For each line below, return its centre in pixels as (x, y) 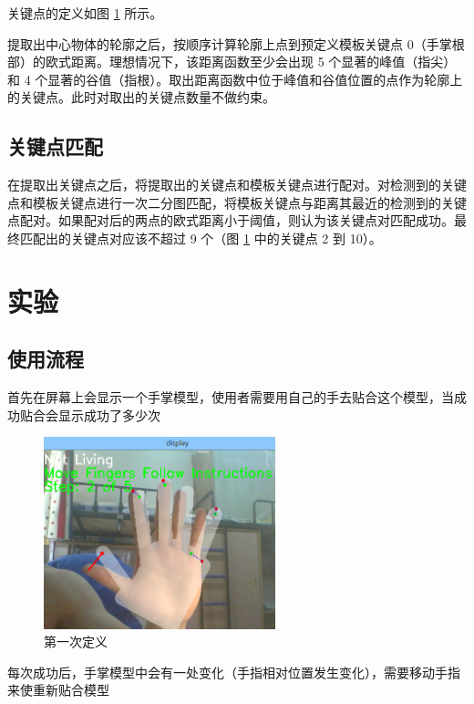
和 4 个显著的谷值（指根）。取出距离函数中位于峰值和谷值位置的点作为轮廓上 (235, 79)
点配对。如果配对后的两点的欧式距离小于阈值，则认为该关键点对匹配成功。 (231, 220)
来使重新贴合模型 (58, 690)
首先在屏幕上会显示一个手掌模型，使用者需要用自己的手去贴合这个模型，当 (231, 397)
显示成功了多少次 (109, 414)
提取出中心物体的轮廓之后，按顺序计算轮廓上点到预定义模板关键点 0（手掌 (230, 43)
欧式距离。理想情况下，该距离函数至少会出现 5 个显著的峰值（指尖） (251, 62)
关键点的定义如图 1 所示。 (85, 13)
